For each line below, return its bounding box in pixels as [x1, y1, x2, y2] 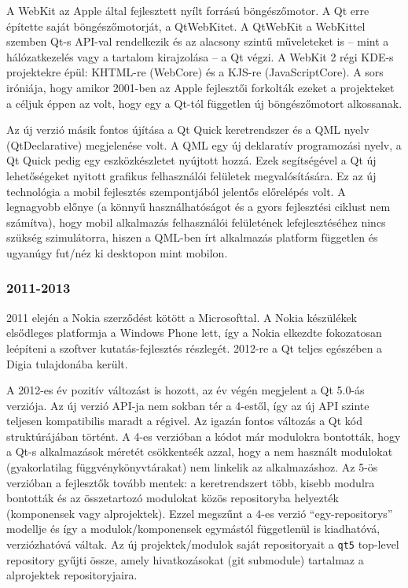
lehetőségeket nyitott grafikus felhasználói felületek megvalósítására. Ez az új [6, 167, 377, 183]
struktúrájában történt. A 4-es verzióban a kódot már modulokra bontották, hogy [6, 427, 401, 444]
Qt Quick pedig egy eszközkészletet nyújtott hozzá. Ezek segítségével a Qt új [6, 152, 377, 168]
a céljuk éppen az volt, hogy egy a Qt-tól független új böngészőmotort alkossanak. [6, 94, 402, 111]
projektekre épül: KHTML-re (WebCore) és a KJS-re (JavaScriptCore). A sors [6, 64, 384, 80]
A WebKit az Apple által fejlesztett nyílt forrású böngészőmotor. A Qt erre [6, 2, 369, 18]
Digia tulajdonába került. [6, 355, 128, 372]
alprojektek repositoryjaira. [6, 567, 138, 583]
